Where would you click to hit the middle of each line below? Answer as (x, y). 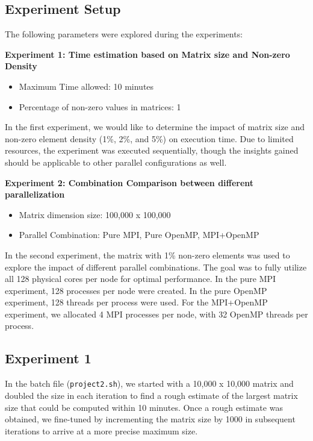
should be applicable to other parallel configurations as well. (116, 162)
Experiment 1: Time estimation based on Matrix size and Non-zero (147, 54)
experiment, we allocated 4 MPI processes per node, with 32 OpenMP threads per (156, 314)
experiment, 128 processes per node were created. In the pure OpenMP (136, 290)
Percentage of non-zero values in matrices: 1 (100, 106)
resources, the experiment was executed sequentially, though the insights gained (152, 150)
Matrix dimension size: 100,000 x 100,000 (95, 214)
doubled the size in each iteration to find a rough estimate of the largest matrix (151, 395)
